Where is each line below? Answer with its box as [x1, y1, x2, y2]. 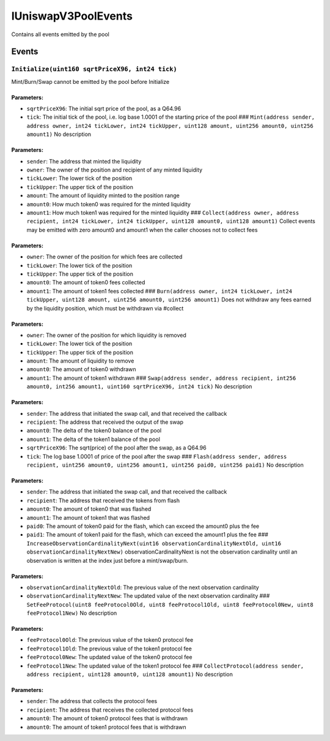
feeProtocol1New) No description [26, 609, 117, 617]
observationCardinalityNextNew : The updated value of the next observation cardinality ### [26, 592, 270, 600]
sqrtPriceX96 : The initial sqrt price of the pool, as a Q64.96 [26, 105, 182, 113]
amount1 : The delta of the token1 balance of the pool [26, 435, 160, 443]
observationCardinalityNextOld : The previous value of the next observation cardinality [26, 584, 259, 591]
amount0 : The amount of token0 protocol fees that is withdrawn [26, 715, 188, 722]
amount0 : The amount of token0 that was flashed [26, 505, 152, 513]
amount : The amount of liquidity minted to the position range [26, 192, 180, 199]
